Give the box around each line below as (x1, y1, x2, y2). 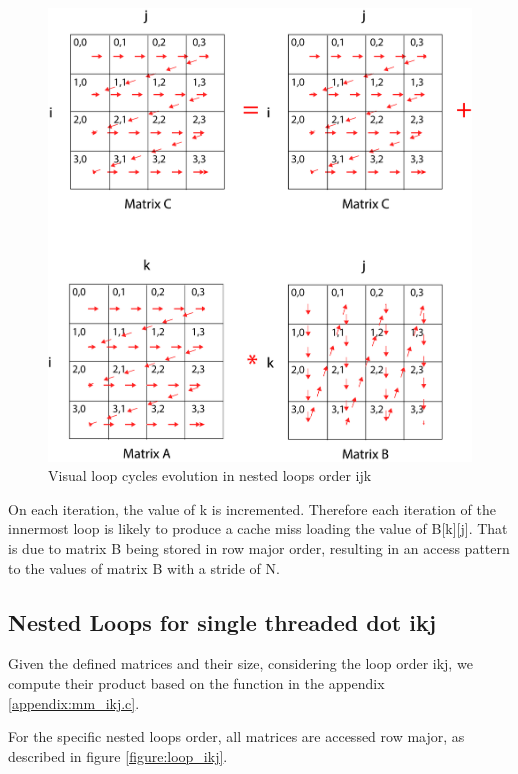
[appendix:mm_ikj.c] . (8, 692, 140, 713)
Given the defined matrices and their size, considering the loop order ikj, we (8, 653, 473, 674)
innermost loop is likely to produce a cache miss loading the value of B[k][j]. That (8, 518, 508, 539)
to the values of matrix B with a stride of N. (8, 557, 280, 578)
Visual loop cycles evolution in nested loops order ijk (48, 465, 372, 486)
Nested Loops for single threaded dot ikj (8, 606, 436, 637)
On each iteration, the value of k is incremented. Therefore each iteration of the (8, 498, 496, 519)
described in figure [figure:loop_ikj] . (8, 745, 228, 766)
